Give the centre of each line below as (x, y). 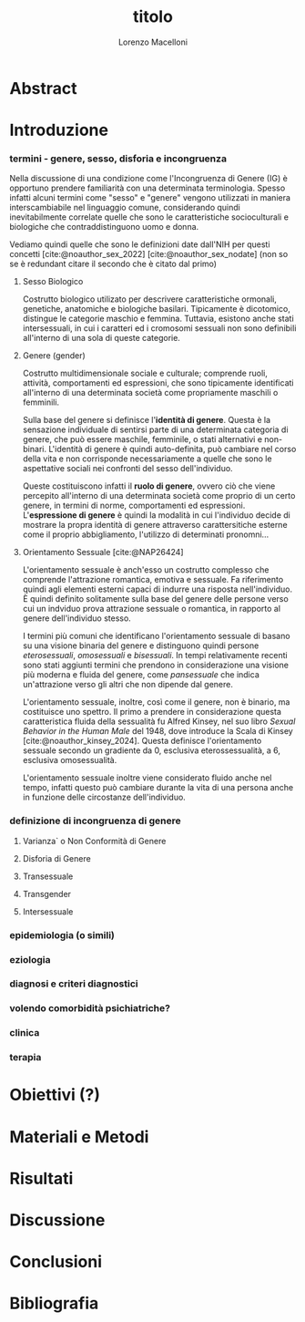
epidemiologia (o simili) (62, 935)
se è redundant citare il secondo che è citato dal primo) (113, 264)
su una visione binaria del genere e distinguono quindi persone (141, 646)
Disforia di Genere (56, 858)
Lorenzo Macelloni (153, 42)
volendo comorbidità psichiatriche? (90, 1008)
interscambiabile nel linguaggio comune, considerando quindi (125, 208)
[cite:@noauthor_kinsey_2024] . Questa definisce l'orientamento (142, 741)
